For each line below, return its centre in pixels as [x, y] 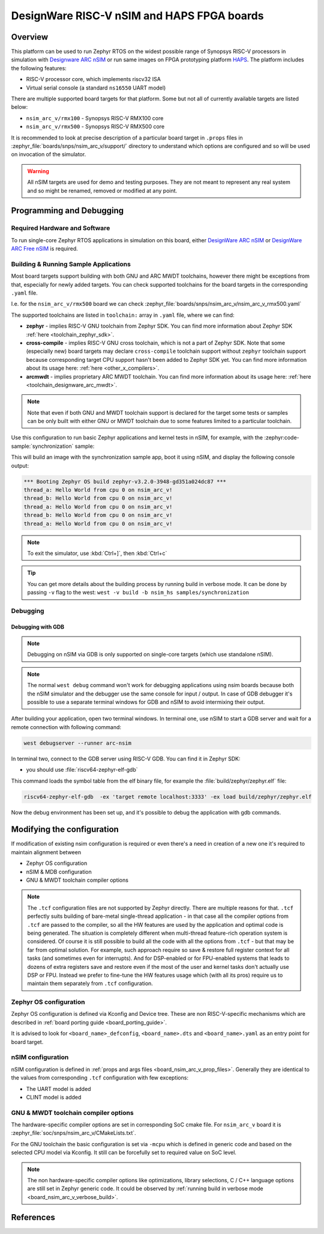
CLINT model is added [54, 1097]
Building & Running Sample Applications [71, 264]
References [33, 1217]
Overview [30, 37]
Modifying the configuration [65, 829]
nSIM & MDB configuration [59, 872]
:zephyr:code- [282, 438]
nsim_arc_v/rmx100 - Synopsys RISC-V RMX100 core [95, 118]
